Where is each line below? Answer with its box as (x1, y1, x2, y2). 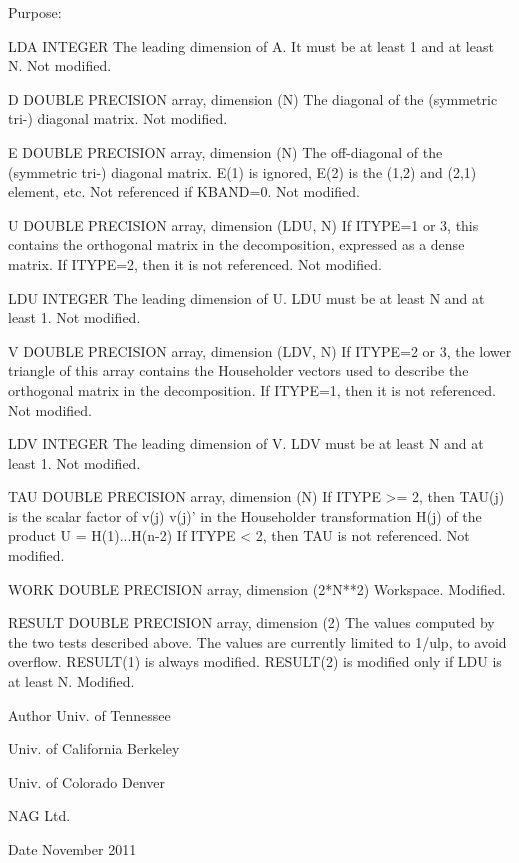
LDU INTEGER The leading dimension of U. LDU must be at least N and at (8, 287, 485, 308)
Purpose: (8, 2, 62, 22)
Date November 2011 (8, 839, 137, 859)
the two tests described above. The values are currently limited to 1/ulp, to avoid (8, 631, 507, 652)
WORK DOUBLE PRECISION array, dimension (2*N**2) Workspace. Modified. (8, 578, 506, 599)
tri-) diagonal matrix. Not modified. (8, 108, 228, 129)
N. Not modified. (8, 55, 112, 76)
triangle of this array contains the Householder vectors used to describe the (8, 360, 469, 381)
